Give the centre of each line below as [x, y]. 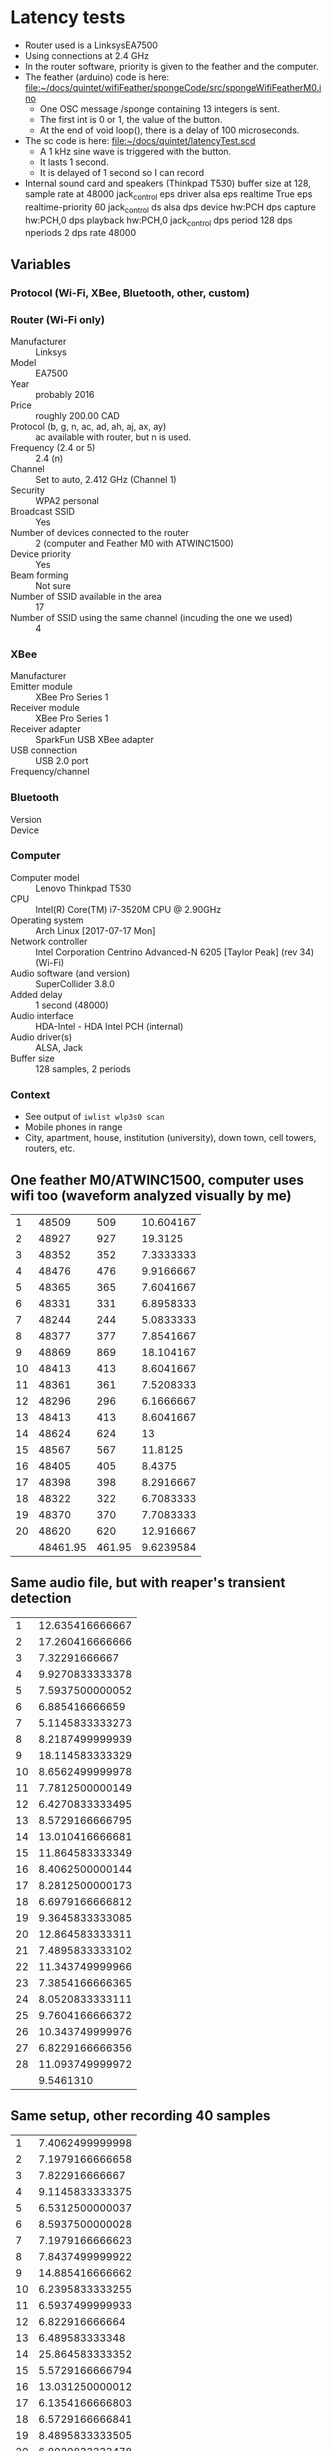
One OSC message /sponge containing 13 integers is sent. [159, 108]
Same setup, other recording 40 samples [140, 2116]
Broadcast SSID [42, 511]
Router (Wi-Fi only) [57, 319]
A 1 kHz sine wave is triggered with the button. [135, 151]
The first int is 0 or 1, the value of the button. [131, 119]
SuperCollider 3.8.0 [75, 983]
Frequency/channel [50, 772]
